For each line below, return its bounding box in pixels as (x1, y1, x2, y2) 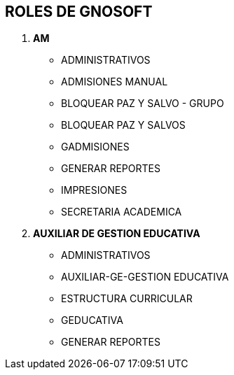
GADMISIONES (61, 141, 130, 153)
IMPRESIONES (61, 184, 128, 197)
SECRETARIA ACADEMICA (61, 206, 182, 218)
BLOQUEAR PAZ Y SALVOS (61, 119, 186, 132)
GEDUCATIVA (61, 314, 123, 327)
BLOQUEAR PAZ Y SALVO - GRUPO (61, 97, 224, 110)
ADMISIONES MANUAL (61, 76, 168, 88)
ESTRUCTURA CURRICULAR (61, 292, 193, 305)
